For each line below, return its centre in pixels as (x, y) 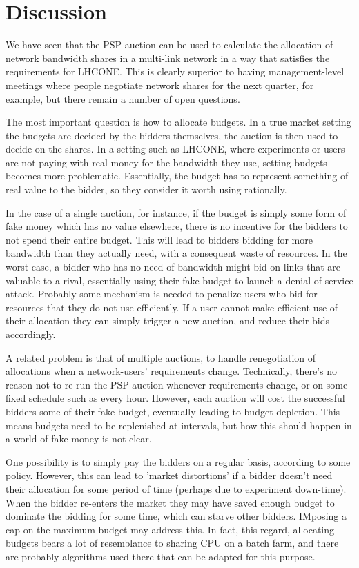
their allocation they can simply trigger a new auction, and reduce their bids (167, 321)
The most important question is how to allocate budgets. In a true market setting (178, 122)
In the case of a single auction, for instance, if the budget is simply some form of (176, 212)
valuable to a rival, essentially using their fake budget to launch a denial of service (179, 280)
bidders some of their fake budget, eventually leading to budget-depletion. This (173, 411)
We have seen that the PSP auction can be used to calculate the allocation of (169, 45)
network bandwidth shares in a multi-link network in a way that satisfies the (168, 58)
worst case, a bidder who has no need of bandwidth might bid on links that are (173, 267)
